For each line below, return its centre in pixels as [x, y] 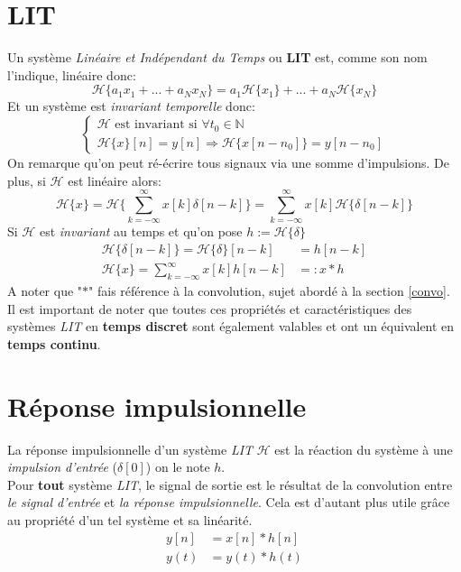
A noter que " [45, 291]
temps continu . [54, 343]
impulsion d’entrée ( [62, 467]
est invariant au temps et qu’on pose [141, 231]
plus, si [27, 180]
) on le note [178, 467]
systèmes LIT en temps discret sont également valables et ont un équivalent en [231, 326]
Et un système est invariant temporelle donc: [131, 106]
